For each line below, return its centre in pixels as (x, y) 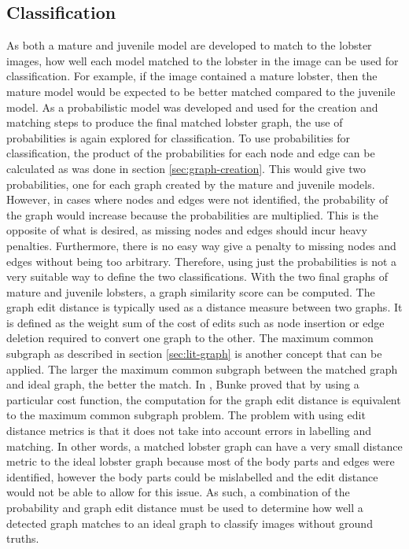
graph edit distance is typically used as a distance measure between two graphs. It (204, 307)
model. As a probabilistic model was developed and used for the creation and (192, 107)
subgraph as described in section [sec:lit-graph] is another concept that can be (194, 354)
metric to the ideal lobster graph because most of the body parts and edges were (201, 461)
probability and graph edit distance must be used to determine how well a (185, 508)
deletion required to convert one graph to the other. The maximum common (190, 338)
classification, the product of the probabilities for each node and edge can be (191, 153)
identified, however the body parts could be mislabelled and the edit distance (192, 476)
